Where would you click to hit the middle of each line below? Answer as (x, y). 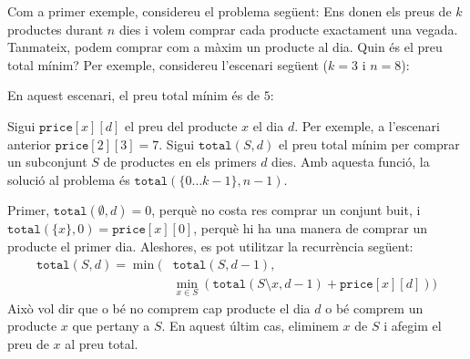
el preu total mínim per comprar (369, 144)
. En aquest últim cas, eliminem (250, 326)
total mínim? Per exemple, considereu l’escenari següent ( (168, 64)
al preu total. (102, 344)
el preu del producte (181, 125)
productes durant (56, 29)
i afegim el (413, 326)
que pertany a (111, 326)
